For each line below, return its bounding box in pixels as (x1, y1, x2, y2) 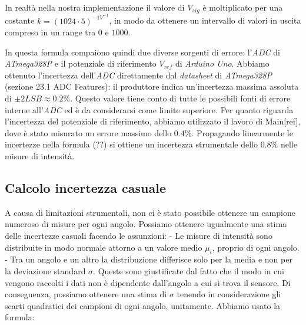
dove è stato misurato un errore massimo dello (5, 126, 172, 139)
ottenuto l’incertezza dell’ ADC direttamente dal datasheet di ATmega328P (5, 68, 272, 81)
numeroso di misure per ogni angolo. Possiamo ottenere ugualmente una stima (5, 218, 287, 230)
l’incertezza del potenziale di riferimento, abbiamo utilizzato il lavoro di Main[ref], (5, 115, 301, 127)
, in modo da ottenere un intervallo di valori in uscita (109, 14, 301, 27)
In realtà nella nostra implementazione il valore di (5, 1, 185, 13)
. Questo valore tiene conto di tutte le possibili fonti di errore (70, 92, 291, 104)
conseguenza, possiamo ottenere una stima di (5, 288, 167, 300)
